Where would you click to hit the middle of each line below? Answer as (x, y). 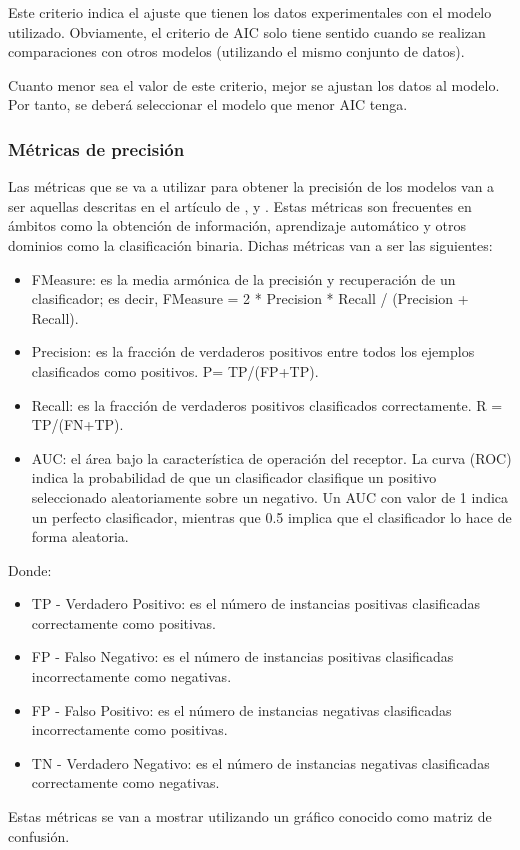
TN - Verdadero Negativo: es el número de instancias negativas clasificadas (260, 762)
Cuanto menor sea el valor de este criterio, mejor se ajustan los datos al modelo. (254, 84)
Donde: (30, 569)
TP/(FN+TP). (77, 424)
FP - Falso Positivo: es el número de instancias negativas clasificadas (241, 709)
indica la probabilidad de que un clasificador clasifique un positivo (234, 477)
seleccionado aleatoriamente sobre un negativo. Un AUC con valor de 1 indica (270, 496)
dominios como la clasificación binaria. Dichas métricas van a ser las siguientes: (250, 244)
